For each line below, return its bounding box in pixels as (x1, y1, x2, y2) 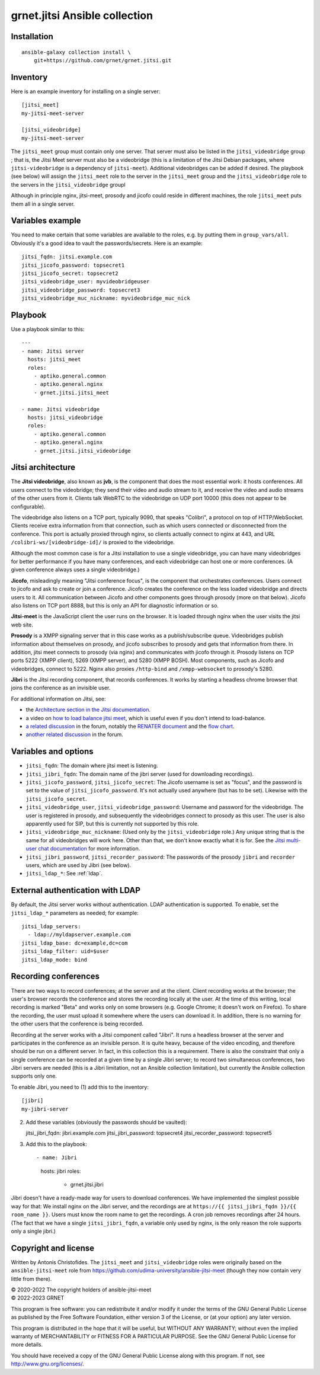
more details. (11, 1341, 43, 1348)
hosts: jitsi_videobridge (27, 414, 103, 421)
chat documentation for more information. (38, 845, 140, 852)
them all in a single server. (11, 200, 75, 207)
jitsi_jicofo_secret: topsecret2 (21, 270, 119, 277)
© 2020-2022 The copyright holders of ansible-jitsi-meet (11, 1286, 151, 1293)
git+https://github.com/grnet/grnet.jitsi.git (33, 57, 172, 63)
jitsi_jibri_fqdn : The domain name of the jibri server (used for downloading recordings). (25, 770, 254, 778)
